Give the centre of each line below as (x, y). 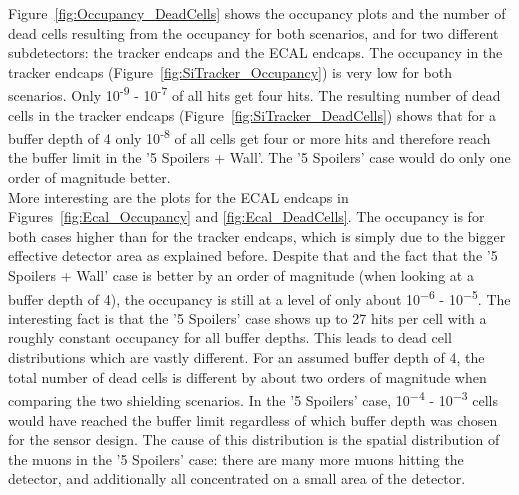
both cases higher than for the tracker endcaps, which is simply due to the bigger (257, 235)
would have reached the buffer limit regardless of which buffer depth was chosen (253, 419)
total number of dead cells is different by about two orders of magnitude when (247, 376)
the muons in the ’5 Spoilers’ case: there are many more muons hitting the (236, 458)
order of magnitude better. (89, 177)
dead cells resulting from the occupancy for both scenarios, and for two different (253, 32)
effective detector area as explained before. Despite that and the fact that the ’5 (253, 255)
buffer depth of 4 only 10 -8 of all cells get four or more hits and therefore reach (249, 136)
